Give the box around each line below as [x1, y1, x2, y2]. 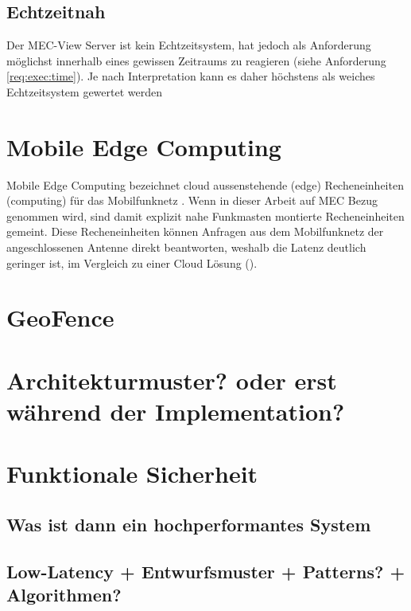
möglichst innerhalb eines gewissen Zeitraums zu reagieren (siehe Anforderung [6, 52, 386, 69]
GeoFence [6, 301, 114, 334]
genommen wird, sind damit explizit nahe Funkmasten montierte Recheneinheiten [6, 207, 405, 224]
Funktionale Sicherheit [6, 457, 258, 490]
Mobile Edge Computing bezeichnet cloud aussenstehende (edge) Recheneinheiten [6, 176, 404, 193]
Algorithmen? [6, 582, 122, 607]
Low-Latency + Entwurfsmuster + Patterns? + [6, 558, 405, 583]
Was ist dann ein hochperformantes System [6, 511, 371, 536]
